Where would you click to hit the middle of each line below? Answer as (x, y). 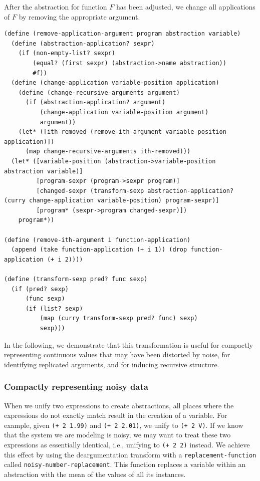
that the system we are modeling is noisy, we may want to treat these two (117, 435)
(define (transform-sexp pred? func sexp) (76, 279)
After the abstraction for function (56, 7)
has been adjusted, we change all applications (186, 7)
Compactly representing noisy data (76, 387)
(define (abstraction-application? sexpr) (83, 43)
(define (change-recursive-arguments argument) (99, 92)
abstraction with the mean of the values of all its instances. (95, 474)
